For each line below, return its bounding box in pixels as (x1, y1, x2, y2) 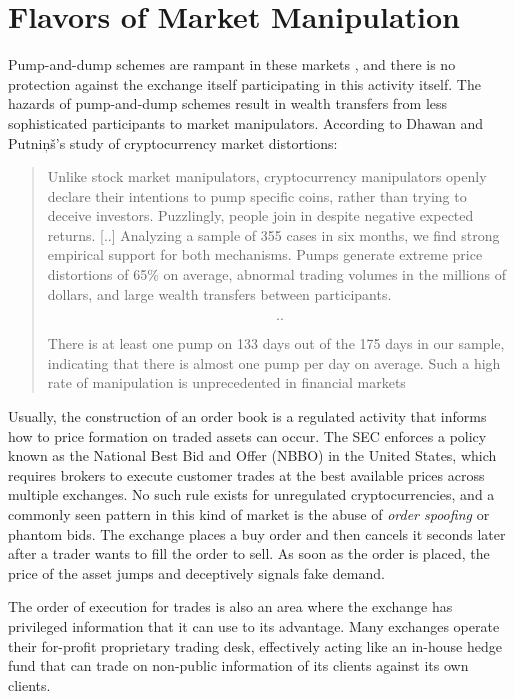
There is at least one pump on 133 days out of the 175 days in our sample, (47, 333, 505, 354)
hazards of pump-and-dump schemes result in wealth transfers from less (8, 93, 448, 114)
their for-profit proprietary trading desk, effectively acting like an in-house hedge (8, 635, 502, 656)
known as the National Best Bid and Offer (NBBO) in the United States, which (8, 445, 497, 466)
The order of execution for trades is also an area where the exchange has (8, 596, 453, 617)
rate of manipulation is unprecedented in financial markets (47, 372, 406, 393)
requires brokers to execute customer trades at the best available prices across (8, 464, 485, 485)
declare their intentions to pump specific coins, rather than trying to (47, 185, 467, 206)
